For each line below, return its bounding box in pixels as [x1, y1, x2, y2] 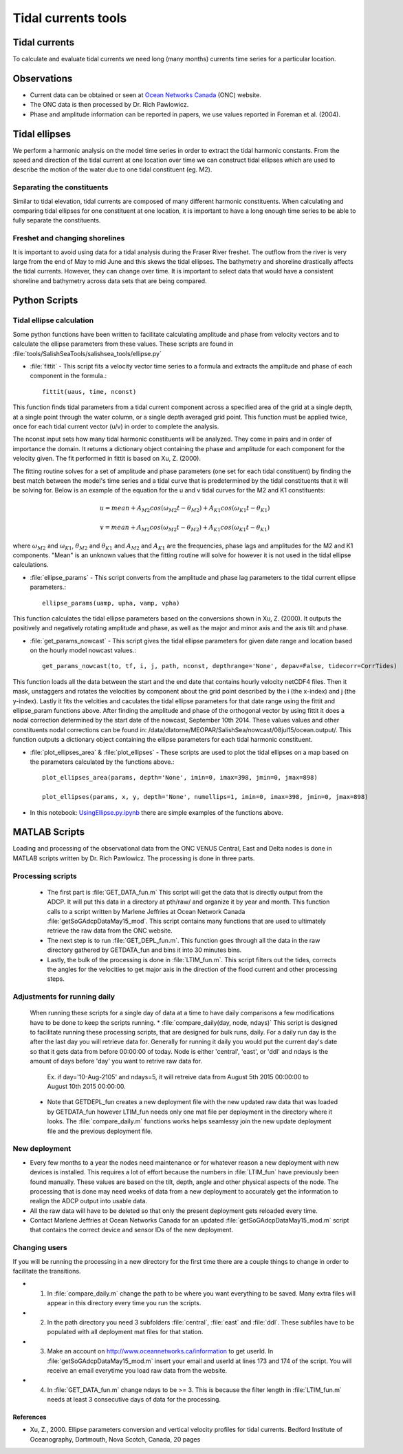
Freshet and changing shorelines [12, 233, 125, 243]
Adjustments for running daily [12, 992, 116, 1001]
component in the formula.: [30, 372, 107, 380]
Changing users [12, 1243, 68, 1253]
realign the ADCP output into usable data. [30, 1197, 148, 1205]
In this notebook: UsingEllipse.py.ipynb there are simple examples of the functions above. [30, 808, 283, 816]
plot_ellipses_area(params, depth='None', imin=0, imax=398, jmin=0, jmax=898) [42, 773, 318, 782]
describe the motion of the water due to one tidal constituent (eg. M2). [12, 165, 213, 174]
